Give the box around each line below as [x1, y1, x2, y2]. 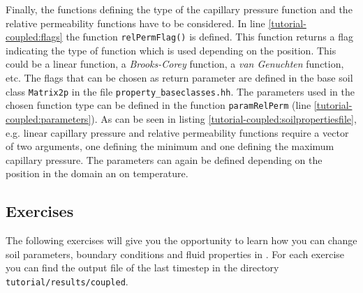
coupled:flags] [6, 29, 63, 44]
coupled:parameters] [6, 111, 91, 126]
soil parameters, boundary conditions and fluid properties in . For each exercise [6, 246, 345, 261]
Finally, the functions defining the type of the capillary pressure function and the [6, 2, 353, 16]
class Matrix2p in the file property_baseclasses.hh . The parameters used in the [6, 84, 355, 98]
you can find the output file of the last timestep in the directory [6, 260, 279, 275]
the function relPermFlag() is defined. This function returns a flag [66, 29, 353, 44]
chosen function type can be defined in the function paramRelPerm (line [6, 98, 311, 112]
